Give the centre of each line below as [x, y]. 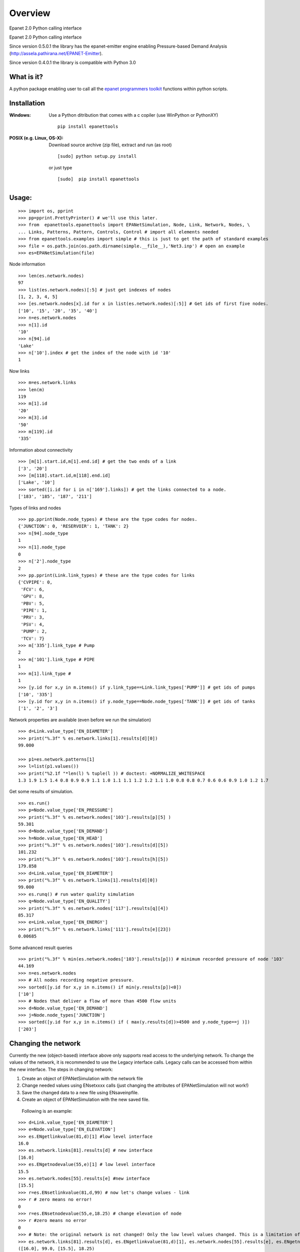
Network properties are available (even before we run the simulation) [80, 720]
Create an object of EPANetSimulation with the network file [82, 1078]
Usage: [21, 198]
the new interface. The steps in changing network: [61, 1069]
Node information [27, 264]
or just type [60, 167]
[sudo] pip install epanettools [98, 179]
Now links [19, 371]
